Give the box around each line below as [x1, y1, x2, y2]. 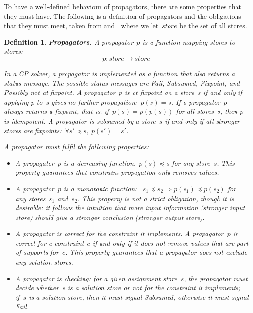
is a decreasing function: [63, 157, 136, 168]
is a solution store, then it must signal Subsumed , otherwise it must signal [29, 292, 249, 302]
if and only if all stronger [165, 115, 240, 125]
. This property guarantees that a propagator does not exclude [65, 247, 248, 257]
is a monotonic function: [63, 183, 137, 193]
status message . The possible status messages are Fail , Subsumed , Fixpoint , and [4, 78, 240, 88]
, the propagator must [184, 273, 248, 283]
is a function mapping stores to [142, 36, 235, 47]
